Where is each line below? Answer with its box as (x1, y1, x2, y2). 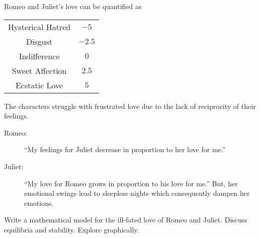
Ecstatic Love (15, 79, 63, 91)
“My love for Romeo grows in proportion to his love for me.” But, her (24, 178, 238, 188)
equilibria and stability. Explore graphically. (4, 224, 139, 234)
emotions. (24, 197, 54, 208)
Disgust (26, 35, 53, 47)
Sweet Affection (12, 64, 67, 76)
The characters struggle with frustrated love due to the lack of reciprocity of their (4, 100, 256, 111)
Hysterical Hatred (8, 21, 71, 33)
